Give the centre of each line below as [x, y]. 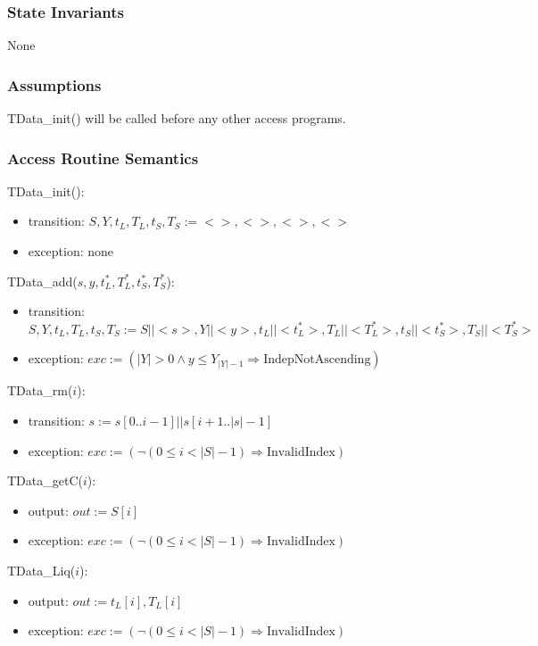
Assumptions [54, 84]
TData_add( [42, 281]
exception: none [71, 251]
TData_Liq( [41, 570]
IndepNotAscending [317, 360]
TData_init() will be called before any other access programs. [177, 118]
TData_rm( [40, 390]
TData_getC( [45, 480]
